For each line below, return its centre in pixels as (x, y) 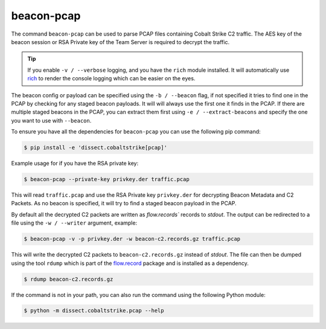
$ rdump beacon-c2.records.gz (69, 279)
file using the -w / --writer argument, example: (74, 223)
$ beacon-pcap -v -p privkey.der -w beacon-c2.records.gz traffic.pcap (132, 239)
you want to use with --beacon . (51, 120)
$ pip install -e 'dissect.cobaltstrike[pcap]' (95, 148)
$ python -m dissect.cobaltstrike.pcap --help (94, 311)
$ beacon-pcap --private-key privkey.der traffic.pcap (107, 179)
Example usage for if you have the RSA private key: (75, 164)
